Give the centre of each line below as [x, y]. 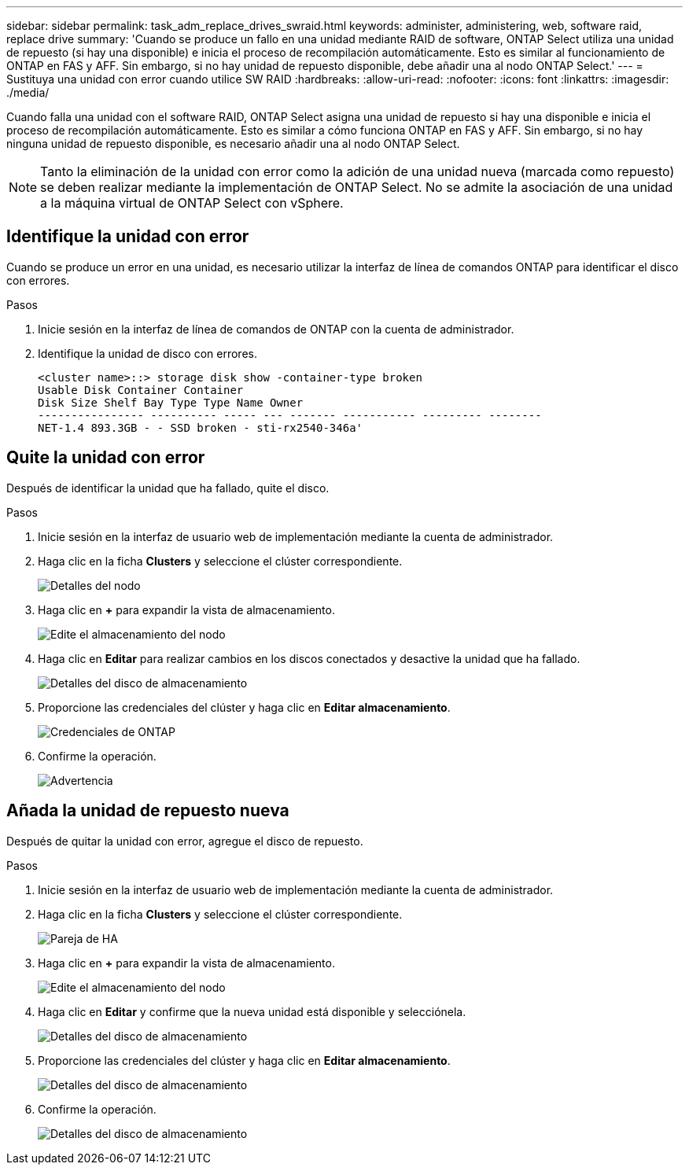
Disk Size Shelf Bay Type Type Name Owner [171, 402]
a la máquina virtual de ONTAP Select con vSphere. [192, 203]
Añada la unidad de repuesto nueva [148, 811]
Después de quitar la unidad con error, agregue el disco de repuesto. [185, 841]
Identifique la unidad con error [128, 237]
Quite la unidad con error [106, 458]
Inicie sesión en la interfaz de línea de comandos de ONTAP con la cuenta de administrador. [276, 329]
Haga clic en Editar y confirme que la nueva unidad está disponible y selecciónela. [252, 1011]
